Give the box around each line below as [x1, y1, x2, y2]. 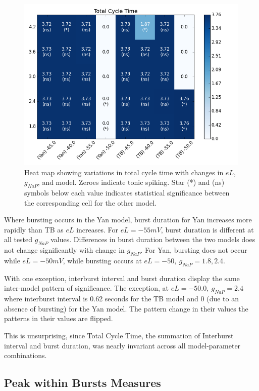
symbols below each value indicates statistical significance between [24, 187, 230, 198]
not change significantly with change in [4, 245, 125, 255]
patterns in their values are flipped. [4, 313, 113, 324]
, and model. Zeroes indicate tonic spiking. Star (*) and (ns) [37, 177, 225, 187]
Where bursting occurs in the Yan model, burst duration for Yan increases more [4, 214, 252, 225]
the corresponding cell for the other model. [24, 197, 157, 208]
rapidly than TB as [4, 224, 64, 234]
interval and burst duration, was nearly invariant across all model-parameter [4, 340, 241, 350]
